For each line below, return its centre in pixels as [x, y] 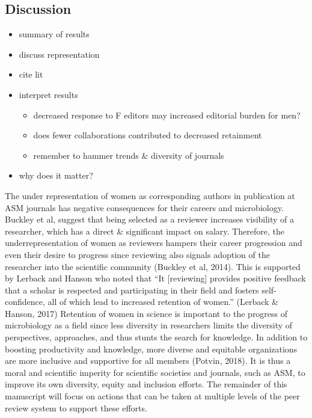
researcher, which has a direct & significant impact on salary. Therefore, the [145, 231]
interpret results [48, 94]
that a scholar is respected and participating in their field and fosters [132, 290]
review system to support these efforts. [76, 407]
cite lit [31, 74]
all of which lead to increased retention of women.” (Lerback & [163, 302]
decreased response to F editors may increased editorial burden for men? [167, 115]
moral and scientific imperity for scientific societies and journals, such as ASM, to [155, 372]
